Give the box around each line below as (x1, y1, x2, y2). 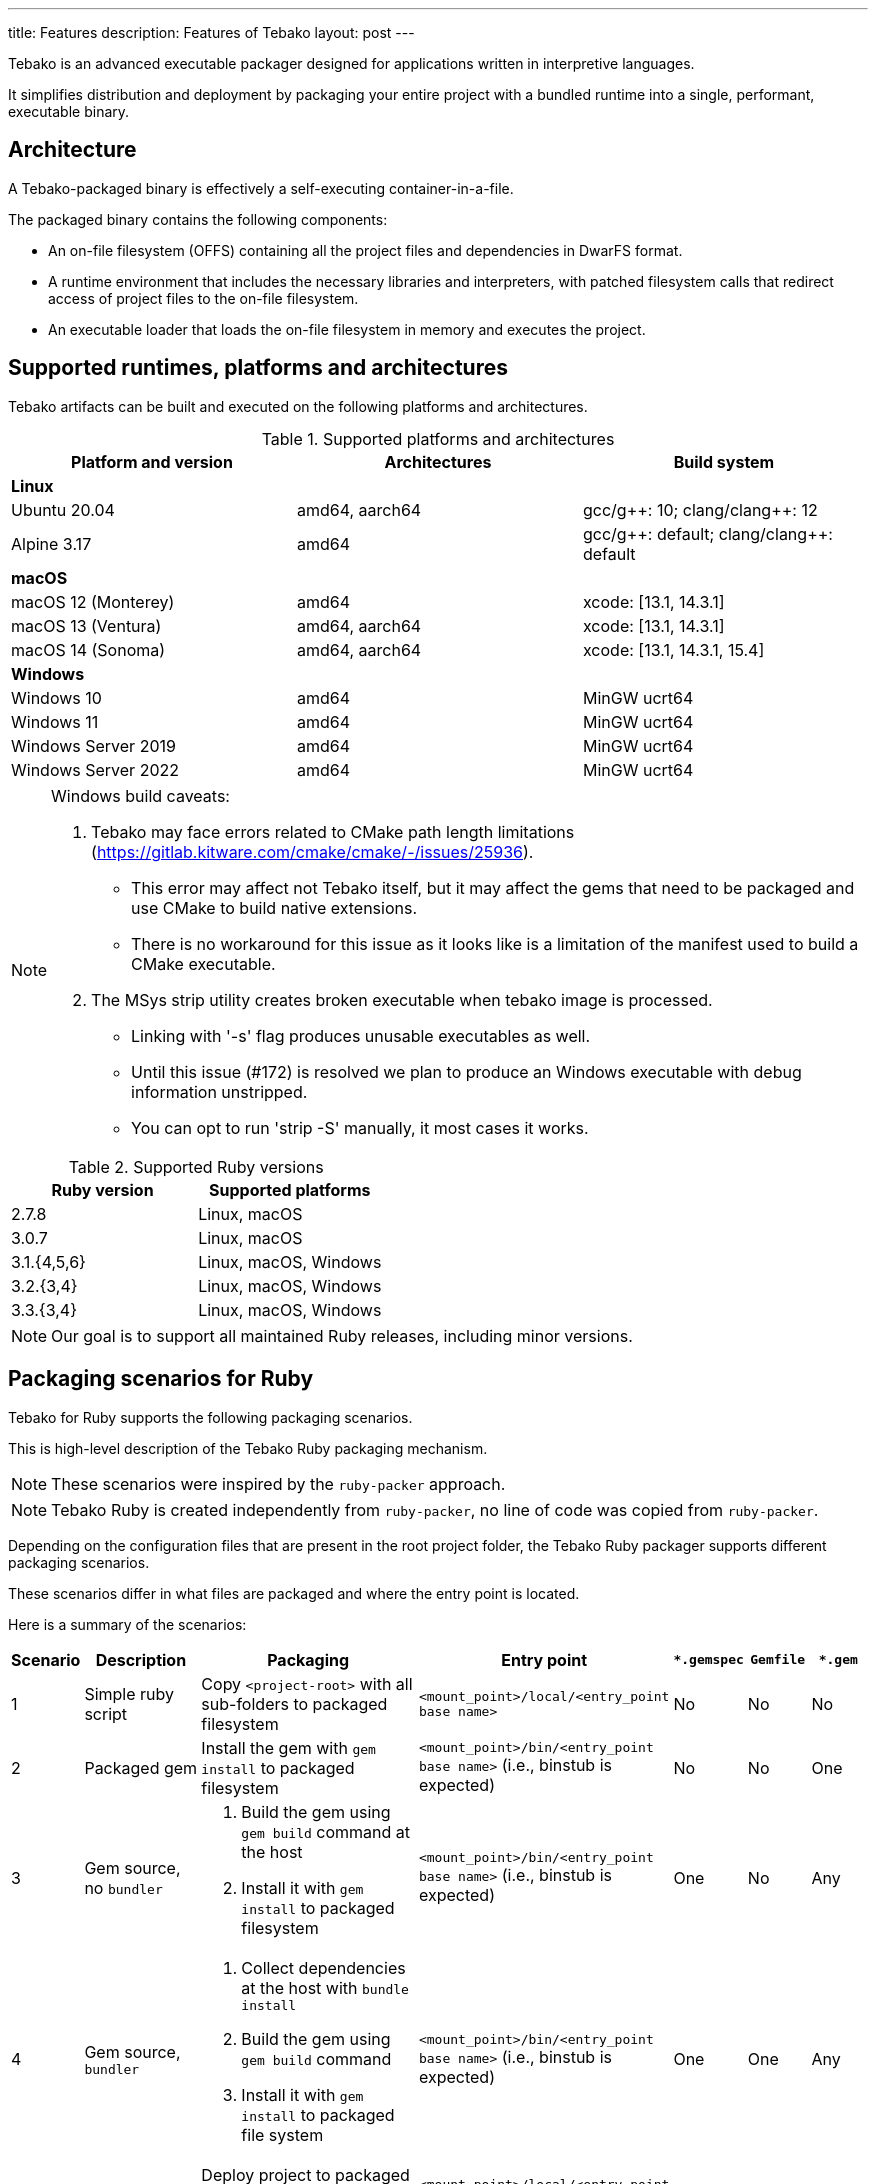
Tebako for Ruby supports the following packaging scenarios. (8, 1408, 413, 1426)
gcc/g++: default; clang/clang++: (582, 523, 833, 544)
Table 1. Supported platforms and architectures (261, 428, 615, 449)
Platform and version (71, 451, 233, 472)
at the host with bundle (241, 1977, 409, 1998)
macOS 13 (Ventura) (11, 615, 162, 636)
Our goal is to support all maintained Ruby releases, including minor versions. (51, 1325, 633, 1346)
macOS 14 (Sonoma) (11, 639, 166, 660)
